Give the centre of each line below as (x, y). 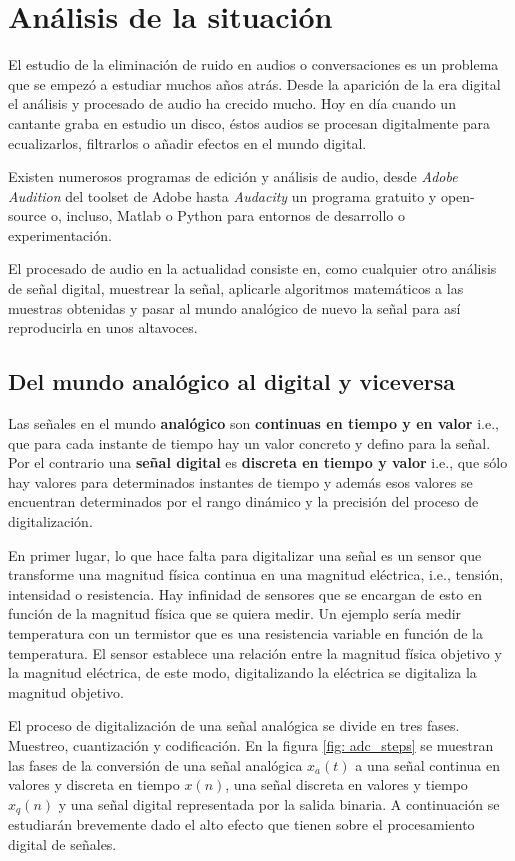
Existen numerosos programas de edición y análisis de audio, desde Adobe (233, 176)
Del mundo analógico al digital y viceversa (232, 381)
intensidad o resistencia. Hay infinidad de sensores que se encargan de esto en (245, 593)
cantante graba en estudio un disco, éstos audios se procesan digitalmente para (249, 122)
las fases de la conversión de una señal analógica (155, 764)
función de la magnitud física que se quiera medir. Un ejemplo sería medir (235, 613)
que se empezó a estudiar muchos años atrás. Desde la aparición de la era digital (254, 83)
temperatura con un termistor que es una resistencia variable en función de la (245, 632)
